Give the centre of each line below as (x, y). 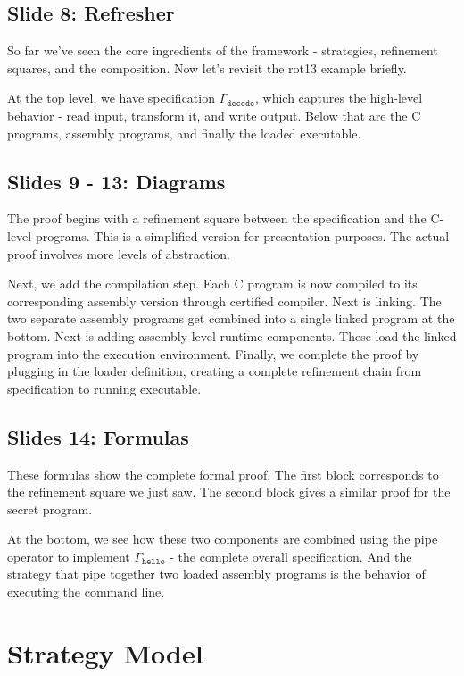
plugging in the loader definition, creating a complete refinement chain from (215, 371)
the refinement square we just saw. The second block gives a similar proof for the (229, 492)
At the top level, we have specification (111, 98)
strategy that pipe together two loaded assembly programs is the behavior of (216, 574)
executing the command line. (86, 592)
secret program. (50, 509)
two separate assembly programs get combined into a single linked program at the (231, 318)
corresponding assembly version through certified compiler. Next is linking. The (224, 300)
